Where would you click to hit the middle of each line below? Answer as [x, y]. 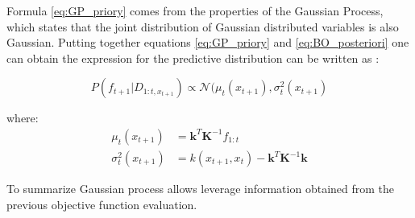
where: [23, 118]
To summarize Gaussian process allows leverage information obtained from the [201, 189]
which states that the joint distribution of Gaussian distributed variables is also [203, 26]
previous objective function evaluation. [102, 204]
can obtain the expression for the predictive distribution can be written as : [193, 58]
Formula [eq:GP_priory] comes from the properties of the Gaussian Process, [195, 10]
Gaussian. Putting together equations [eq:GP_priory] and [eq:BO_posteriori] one [208, 42]
